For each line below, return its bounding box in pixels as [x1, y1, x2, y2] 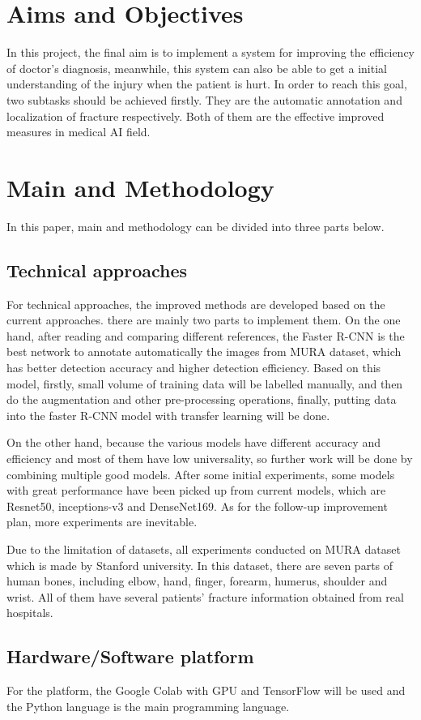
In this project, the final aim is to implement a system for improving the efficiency [6, 44, 415, 61]
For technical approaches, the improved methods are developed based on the [6, 295, 385, 312]
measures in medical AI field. [6, 123, 151, 140]
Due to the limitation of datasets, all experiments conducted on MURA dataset [6, 540, 401, 557]
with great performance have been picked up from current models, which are [6, 482, 386, 499]
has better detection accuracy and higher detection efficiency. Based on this [6, 358, 381, 375]
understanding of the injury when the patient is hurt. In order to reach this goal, [6, 75, 407, 92]
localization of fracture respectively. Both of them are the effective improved [6, 107, 385, 124]
